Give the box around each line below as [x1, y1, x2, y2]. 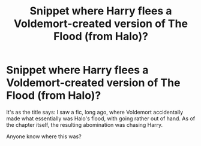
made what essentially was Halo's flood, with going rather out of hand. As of [6, 115, 196, 122]
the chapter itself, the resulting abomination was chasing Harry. [6, 121, 163, 128]
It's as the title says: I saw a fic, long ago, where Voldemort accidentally [6, 108, 184, 115]
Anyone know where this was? [6, 133, 82, 140]
